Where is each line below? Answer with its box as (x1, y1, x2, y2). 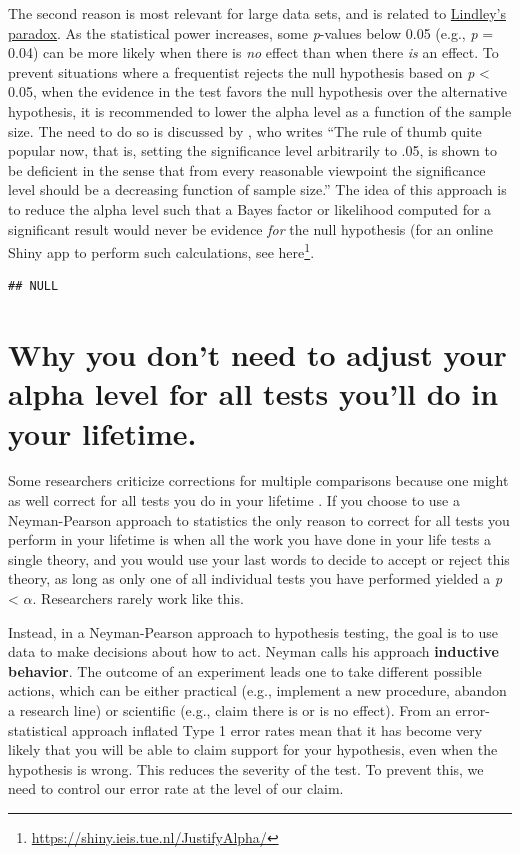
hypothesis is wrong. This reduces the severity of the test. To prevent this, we (8, 758, 484, 779)
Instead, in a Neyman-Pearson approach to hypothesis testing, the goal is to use (8, 621, 499, 642)
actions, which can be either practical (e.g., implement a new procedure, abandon (8, 680, 507, 701)
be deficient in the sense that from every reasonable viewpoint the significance (8, 159, 486, 180)
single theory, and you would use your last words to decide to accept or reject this (8, 548, 510, 569)
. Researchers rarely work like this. (32, 588, 244, 609)
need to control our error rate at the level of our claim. (8, 778, 344, 799)
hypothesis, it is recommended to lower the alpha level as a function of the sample (8, 100, 512, 121)
